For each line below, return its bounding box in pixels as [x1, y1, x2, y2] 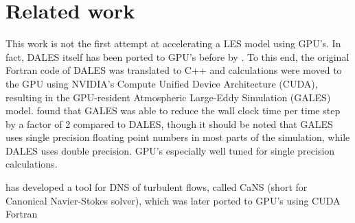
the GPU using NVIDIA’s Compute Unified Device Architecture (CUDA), [5, 76, 318, 90]
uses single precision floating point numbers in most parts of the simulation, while [5, 130, 350, 144]
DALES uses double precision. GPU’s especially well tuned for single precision [5, 143, 335, 157]
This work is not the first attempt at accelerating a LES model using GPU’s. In [5, 36, 341, 51]
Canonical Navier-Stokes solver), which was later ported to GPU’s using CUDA [5, 193, 341, 207]
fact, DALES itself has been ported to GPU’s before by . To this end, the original [5, 49, 350, 64]
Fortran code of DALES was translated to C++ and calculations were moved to [5, 63, 342, 77]
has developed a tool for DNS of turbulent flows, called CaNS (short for [5, 180, 308, 194]
